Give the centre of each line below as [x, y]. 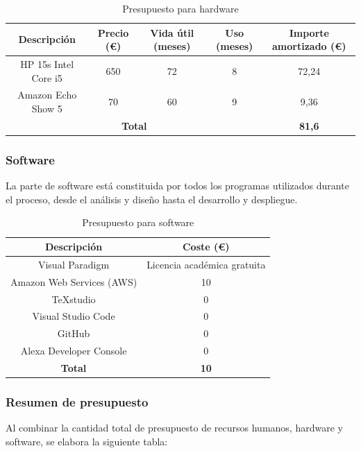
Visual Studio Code [74, 316]
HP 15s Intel [47, 64]
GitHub [74, 333]
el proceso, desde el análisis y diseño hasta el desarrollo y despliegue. [152, 199]
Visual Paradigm [74, 264]
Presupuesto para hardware [180, 8]
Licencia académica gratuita [206, 264]
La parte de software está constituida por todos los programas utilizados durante [177, 186]
